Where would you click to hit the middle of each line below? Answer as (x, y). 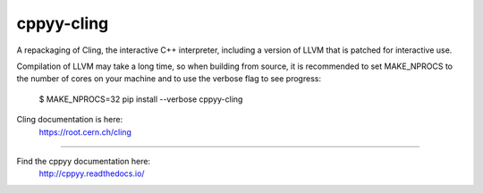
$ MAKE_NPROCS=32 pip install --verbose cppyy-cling (141, 99)
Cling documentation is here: (70, 120)
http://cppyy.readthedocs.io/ (92, 173)
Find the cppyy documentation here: (84, 161)
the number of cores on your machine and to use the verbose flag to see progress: (169, 79)
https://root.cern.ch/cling (85, 132)
